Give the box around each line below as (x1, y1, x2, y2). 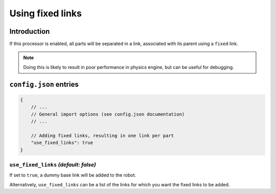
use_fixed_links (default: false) (9, 161, 97, 168)
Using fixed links (9, 8, 82, 19)
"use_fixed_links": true (31, 140, 94, 145)
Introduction (9, 27, 50, 36)
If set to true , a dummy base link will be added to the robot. (9, 172, 136, 178)
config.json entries (9, 80, 79, 89)
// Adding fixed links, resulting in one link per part (31, 133, 174, 138)
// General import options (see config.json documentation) (31, 111, 185, 117)
